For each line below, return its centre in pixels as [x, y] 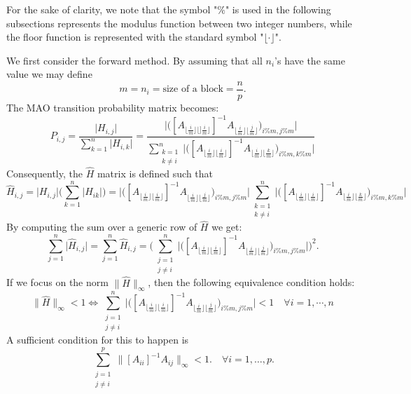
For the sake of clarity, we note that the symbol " [112, 9]
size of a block [193, 89]
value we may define [49, 74]
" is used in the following [278, 9]
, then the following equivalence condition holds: [251, 282]
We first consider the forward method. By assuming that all [134, 60]
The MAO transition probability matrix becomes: [113, 108]
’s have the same [310, 60]
